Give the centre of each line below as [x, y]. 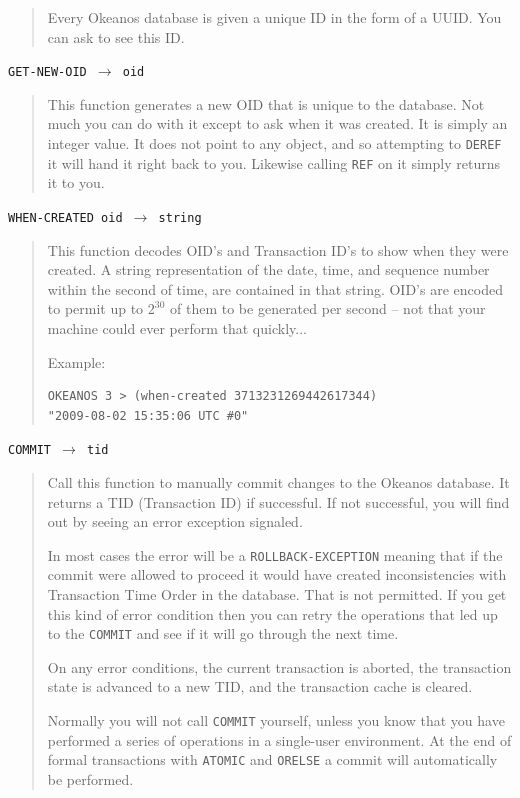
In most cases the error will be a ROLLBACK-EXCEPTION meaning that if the [275, 554]
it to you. [76, 182]
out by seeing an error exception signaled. [175, 521]
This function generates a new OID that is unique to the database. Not [266, 103]
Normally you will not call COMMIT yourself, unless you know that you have [276, 720]
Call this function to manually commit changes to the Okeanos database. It [278, 482]
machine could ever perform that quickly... [177, 327]
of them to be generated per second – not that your [328, 308]
